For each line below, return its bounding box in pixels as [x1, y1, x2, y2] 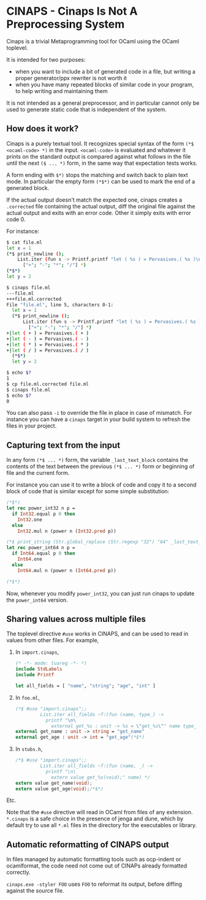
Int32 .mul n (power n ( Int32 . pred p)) [17, 528, 116, 534]
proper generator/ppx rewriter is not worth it [15, 74, 127, 81]
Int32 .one [17, 516, 43, 523]
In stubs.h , [15, 746, 43, 753]
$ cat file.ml [6, 239, 43, 246]
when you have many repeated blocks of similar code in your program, [15, 81, 194, 88]
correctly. [6, 869, 31, 876]
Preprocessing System [6, 17, 125, 31]
